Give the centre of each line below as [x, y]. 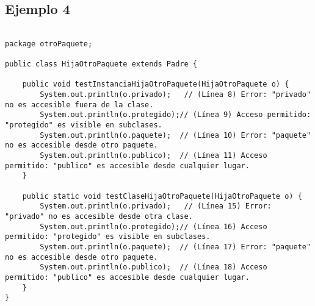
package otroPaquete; [49, 44]
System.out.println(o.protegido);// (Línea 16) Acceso [154, 226]
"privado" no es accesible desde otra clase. [99, 217]
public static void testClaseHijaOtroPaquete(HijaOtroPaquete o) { [162, 196]
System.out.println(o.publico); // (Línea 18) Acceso [154, 267]
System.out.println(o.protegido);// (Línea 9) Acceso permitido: [176, 115]
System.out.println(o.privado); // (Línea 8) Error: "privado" [176, 95]
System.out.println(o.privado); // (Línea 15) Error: [156, 206]
